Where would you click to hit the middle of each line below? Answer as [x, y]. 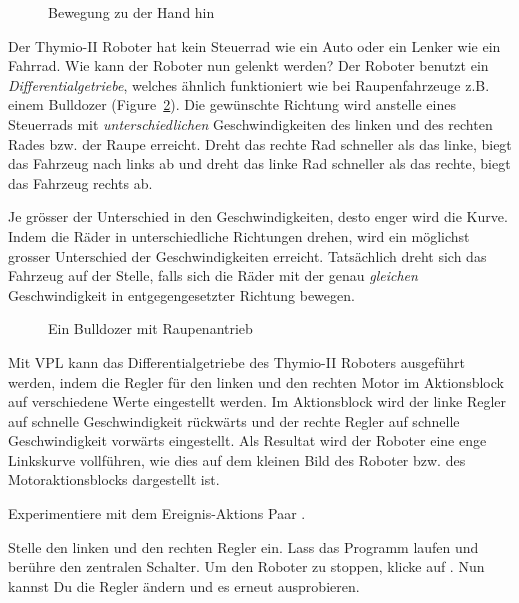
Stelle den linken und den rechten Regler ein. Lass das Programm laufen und [243, 546]
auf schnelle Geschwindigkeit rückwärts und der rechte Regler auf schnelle [234, 420]
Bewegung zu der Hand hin [131, 12]
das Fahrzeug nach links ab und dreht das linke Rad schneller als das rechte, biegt [259, 163]
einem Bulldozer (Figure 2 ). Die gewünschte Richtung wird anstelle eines [232, 104]
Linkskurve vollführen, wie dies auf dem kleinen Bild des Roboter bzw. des [237, 459]
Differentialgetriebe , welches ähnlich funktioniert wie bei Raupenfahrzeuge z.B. [249, 84]
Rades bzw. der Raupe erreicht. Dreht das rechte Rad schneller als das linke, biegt [260, 143]
